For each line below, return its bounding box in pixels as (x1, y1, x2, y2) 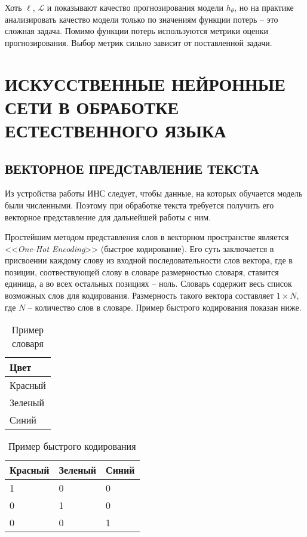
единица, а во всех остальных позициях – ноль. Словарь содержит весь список (5, 277, 292, 290)
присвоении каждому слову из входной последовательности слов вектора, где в (5, 254, 293, 266)
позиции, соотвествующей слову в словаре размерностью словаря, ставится (5, 265, 279, 278)
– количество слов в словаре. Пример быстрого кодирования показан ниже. (27, 300, 302, 313)
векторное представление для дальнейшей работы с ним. (5, 210, 211, 223)
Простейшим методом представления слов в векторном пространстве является (5, 231, 289, 243)
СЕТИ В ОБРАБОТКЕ (5, 94, 179, 119)
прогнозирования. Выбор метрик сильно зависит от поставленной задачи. (5, 36, 272, 48)
